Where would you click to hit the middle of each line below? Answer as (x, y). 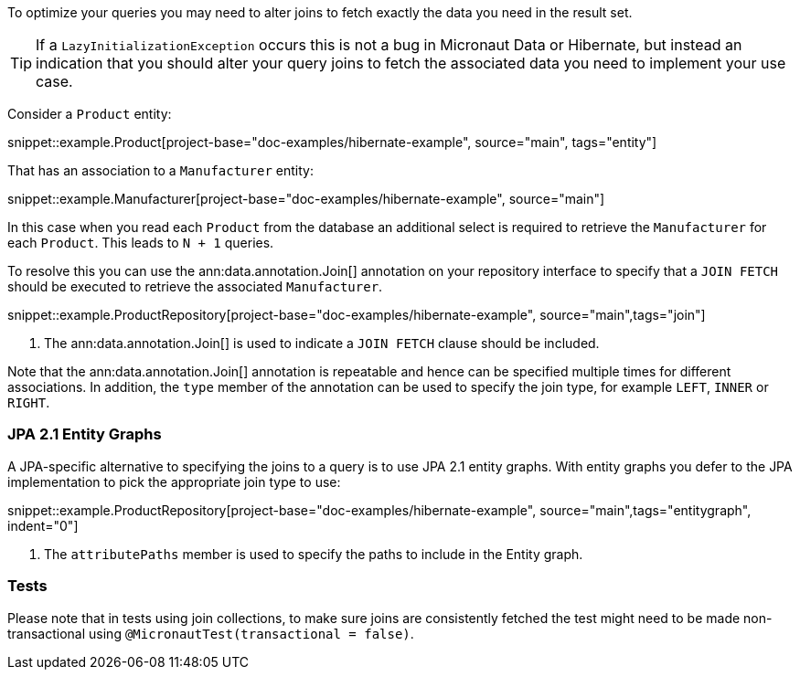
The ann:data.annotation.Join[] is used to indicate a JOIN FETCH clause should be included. (322, 343)
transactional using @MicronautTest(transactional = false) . (211, 633)
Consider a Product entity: (90, 114)
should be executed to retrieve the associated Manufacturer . (195, 286)
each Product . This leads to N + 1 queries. (141, 243)
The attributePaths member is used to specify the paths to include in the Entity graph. (314, 554)
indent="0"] (43, 525)
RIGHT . (29, 402)
